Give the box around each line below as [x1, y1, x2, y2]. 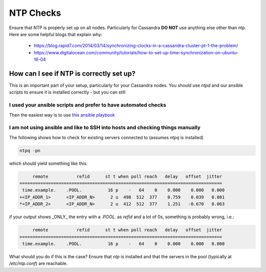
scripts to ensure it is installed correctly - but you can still [9, 89, 126, 95]
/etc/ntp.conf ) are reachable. [9, 261, 68, 267]
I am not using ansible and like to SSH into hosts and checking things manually [9, 124, 200, 131]
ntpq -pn [19, 148, 41, 153]
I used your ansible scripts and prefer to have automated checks [9, 102, 166, 109]
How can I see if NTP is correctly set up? [9, 69, 135, 78]
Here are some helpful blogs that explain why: [9, 31, 102, 37]
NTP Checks [9, 7, 62, 18]
